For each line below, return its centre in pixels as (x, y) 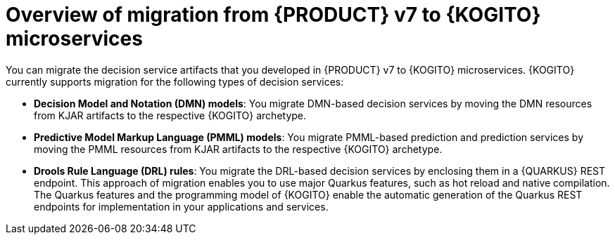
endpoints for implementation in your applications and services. (181, 206)
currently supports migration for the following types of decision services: (175, 81)
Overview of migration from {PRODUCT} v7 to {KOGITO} (273, 15)
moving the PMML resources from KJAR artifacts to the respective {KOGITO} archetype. (238, 149)
